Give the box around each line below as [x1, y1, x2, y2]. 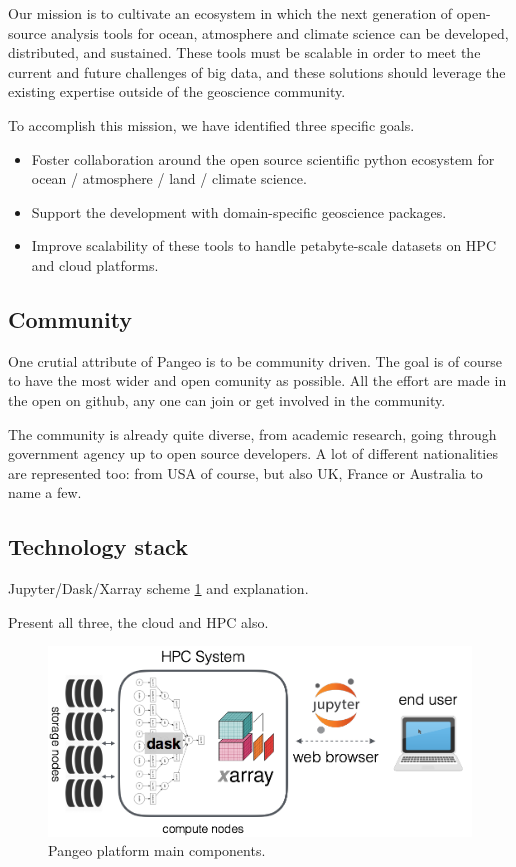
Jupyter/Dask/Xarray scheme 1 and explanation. [8, 578, 309, 599]
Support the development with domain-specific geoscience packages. [31, 201, 447, 222]
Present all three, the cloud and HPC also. [8, 611, 269, 632]
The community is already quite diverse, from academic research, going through [8, 423, 497, 444]
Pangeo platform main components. [48, 840, 266, 861]
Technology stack [8, 531, 188, 562]
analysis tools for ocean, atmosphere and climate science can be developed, [50, 22, 509, 43]
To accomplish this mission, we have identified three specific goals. [8, 114, 415, 135]
